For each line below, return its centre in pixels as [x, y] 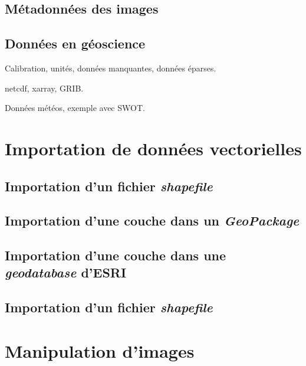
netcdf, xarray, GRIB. [44, 88]
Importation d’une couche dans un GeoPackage [152, 220]
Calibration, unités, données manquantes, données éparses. [111, 68]
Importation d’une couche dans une [116, 255]
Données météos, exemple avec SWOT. [75, 108]
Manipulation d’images [100, 350]
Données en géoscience [75, 43]
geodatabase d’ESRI [66, 272]
